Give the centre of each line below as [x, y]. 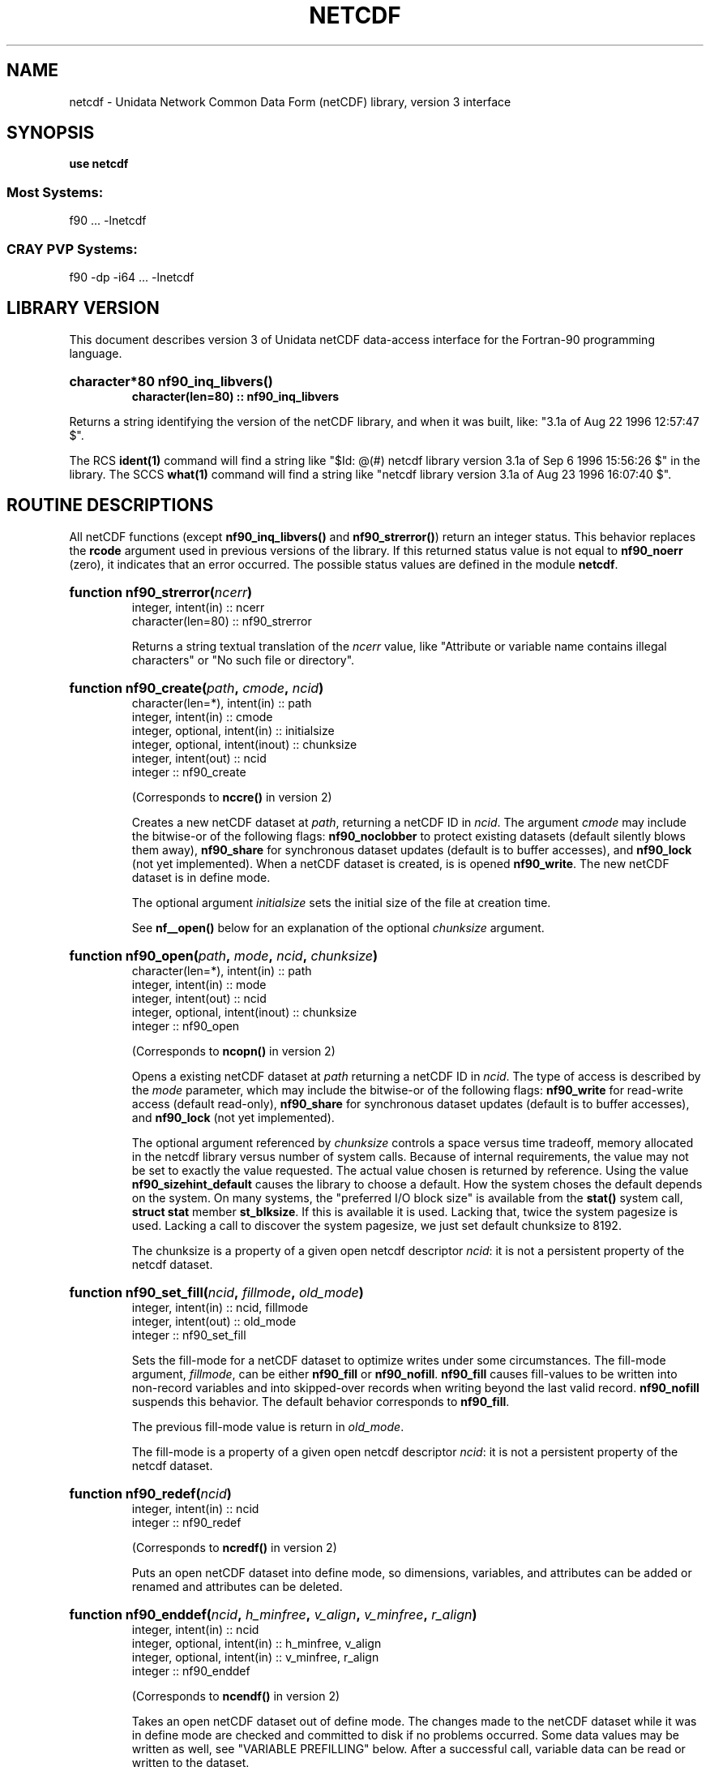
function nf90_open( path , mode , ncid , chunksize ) [223, 955]
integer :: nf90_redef [186, 1522]
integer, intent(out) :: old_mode [214, 1321]
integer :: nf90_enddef [191, 1670]
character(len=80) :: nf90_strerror [222, 621]
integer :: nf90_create [189, 772]
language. [96, 353]
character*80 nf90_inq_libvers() [171, 381]
